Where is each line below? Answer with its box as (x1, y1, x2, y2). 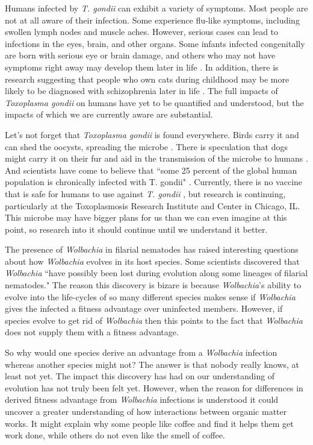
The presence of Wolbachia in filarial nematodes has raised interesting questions (5, 243, 299, 256)
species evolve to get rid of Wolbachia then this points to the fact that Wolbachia (5, 314, 303, 326)
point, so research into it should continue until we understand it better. (5, 222, 268, 235)
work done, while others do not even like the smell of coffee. (5, 429, 225, 441)
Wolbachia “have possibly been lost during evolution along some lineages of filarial (5, 267, 308, 279)
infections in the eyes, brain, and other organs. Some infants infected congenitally (5, 37, 305, 49)
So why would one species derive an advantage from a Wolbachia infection (5, 346, 277, 359)
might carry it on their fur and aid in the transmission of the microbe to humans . (5, 152, 308, 165)
